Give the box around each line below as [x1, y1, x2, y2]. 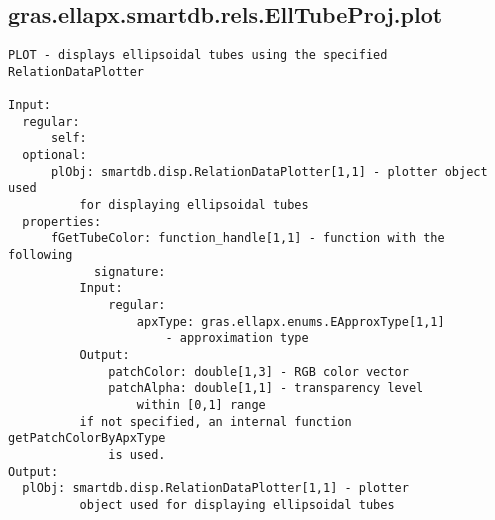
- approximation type [165, 331, 309, 346]
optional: [22, 148, 87, 163]
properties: [22, 214, 102, 229]
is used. [108, 447, 166, 462]
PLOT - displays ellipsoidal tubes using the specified [8, 48, 388, 63]
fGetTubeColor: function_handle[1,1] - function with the [50, 231, 445, 246]
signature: [93, 264, 166, 279]
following [8, 248, 73, 263]
